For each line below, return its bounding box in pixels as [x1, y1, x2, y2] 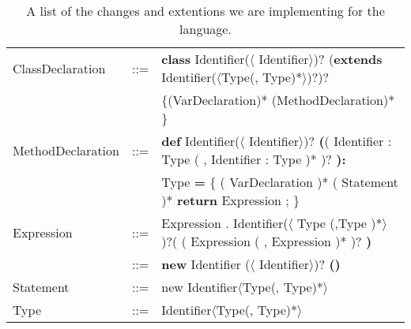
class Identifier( [161, 50, 250, 68]
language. [179, 20, 232, 38]
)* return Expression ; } [161, 191, 300, 209]
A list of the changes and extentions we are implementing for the [26, 2, 385, 20]
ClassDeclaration [13, 58, 106, 77]
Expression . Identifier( [161, 214, 288, 232]
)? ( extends [313, 50, 383, 68]
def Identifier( [161, 132, 240, 150]
